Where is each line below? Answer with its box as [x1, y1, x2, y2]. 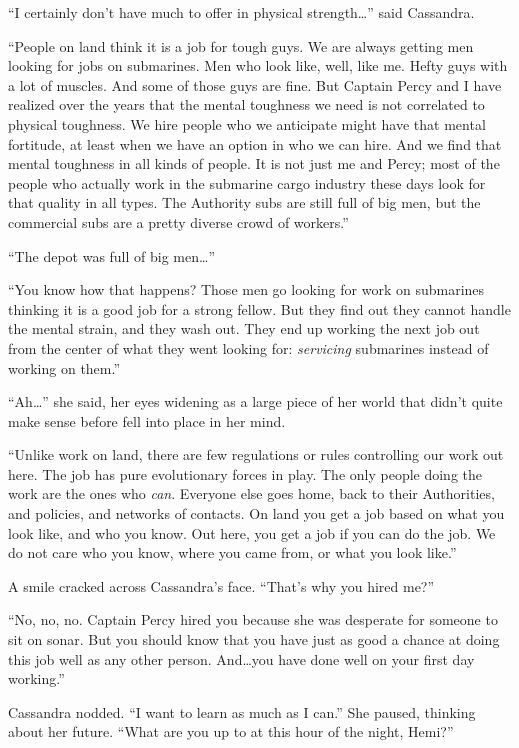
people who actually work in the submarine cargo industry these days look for [8, 172, 486, 193]
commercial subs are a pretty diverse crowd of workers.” [8, 211, 349, 232]
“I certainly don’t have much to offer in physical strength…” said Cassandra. [8, 2, 475, 22]
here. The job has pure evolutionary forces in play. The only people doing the [8, 463, 483, 484]
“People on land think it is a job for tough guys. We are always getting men [8, 35, 474, 56]
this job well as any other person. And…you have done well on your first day [8, 648, 475, 669]
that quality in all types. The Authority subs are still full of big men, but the [8, 192, 481, 213]
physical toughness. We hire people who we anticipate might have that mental [8, 113, 486, 134]
